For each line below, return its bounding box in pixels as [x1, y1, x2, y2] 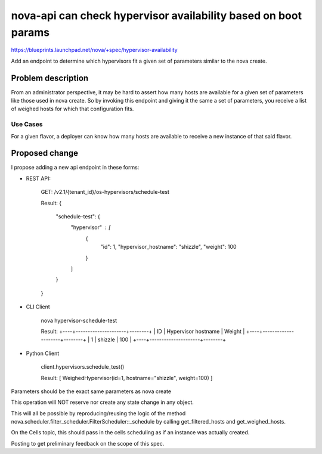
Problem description [11, 73, 89, 83]
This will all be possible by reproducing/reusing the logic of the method [11, 409, 186, 417]
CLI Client [26, 303, 50, 310]
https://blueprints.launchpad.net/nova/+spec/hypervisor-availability [11, 47, 178, 54]
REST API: [26, 175, 51, 182]
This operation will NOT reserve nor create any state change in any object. [11, 399, 194, 406]
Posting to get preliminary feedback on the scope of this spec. [11, 440, 165, 447]
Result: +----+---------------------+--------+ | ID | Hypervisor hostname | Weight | [41, 328, 245, 335]
